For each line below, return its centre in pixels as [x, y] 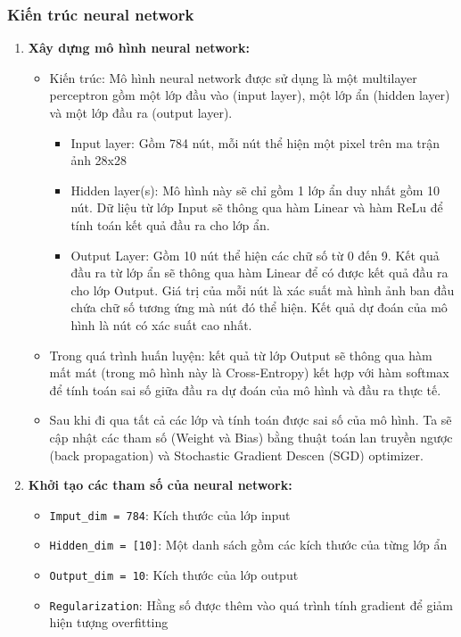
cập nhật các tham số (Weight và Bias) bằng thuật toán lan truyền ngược [251, 437]
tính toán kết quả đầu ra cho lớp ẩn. [170, 224]
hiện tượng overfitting [109, 622]
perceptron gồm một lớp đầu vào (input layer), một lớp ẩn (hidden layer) [250, 95]
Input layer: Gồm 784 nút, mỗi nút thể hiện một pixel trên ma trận [255, 142]
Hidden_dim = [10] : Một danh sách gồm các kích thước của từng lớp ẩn [248, 545]
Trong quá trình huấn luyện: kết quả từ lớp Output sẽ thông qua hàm [241, 355]
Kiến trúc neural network [101, 14]
